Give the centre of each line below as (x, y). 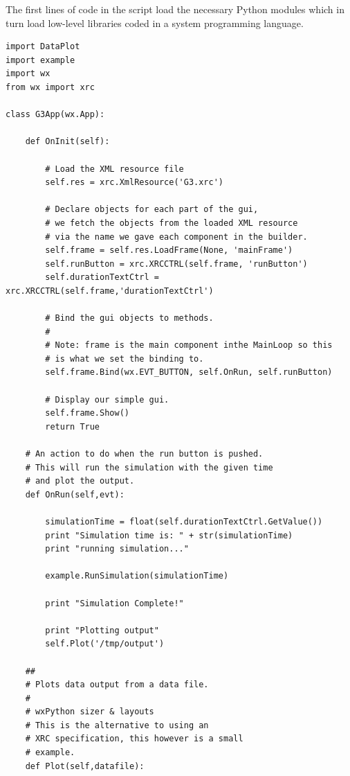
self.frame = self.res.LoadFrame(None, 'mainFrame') (169, 250)
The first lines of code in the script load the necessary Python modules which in (175, 9)
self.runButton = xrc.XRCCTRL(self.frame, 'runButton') (176, 264)
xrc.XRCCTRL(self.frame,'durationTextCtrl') (110, 291)
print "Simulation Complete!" (114, 603)
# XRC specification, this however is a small (134, 739)
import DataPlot (43, 47)
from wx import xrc (50, 87)
